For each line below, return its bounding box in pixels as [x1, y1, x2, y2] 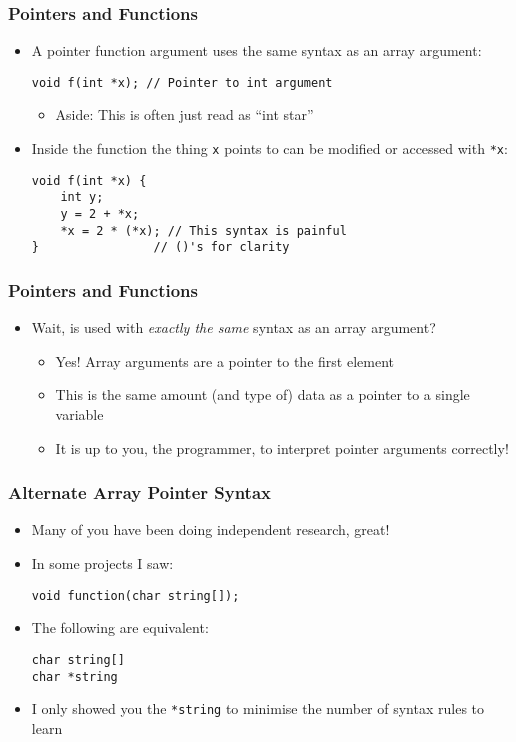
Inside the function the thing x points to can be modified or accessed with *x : [31, 138, 508, 159]
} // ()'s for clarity [31, 240, 290, 255]
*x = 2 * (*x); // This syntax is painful [60, 223, 347, 238]
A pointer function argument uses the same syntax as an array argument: [31, 40, 482, 61]
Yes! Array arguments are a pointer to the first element [55, 350, 394, 371]
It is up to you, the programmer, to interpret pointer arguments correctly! [55, 437, 509, 458]
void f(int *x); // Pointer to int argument [31, 75, 333, 90]
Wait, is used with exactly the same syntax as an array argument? [31, 317, 436, 338]
